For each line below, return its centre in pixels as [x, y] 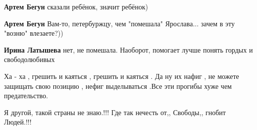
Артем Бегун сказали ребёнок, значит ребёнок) [76, 6]
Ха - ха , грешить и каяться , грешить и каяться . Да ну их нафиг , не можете [122, 76]
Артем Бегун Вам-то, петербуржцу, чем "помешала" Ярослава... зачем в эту [119, 23]
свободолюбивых [29, 59]
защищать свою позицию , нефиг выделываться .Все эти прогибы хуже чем [118, 86]
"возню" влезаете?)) [34, 33]
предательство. [26, 96]
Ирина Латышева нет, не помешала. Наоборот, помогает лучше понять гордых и [128, 49]
